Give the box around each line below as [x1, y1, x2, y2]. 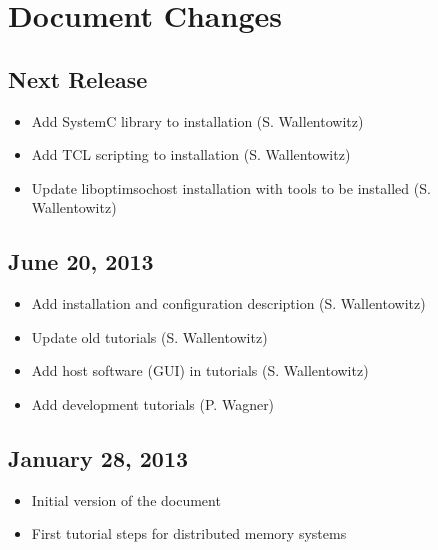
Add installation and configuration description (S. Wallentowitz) [31, 293, 426, 314]
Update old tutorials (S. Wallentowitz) [31, 326, 268, 347]
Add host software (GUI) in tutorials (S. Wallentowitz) [31, 360, 369, 381]
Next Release [8, 63, 148, 94]
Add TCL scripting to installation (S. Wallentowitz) [31, 144, 351, 165]
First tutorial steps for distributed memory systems [31, 523, 347, 544]
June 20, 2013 [8, 246, 154, 277]
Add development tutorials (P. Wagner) [31, 393, 275, 414]
